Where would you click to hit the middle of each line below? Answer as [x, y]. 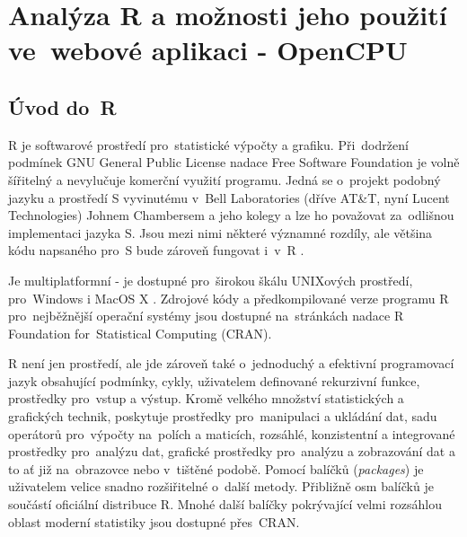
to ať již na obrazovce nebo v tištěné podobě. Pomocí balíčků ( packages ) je [216, 468]
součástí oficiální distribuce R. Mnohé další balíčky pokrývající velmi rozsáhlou [225, 504]
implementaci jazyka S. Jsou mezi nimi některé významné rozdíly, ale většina [220, 232]
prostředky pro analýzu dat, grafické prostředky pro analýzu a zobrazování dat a [232, 451]
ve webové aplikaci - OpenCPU [208, 50]
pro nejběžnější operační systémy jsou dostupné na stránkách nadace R [206, 316]
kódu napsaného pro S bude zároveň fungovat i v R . [156, 250]
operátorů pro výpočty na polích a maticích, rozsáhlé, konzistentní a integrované [232, 433]
